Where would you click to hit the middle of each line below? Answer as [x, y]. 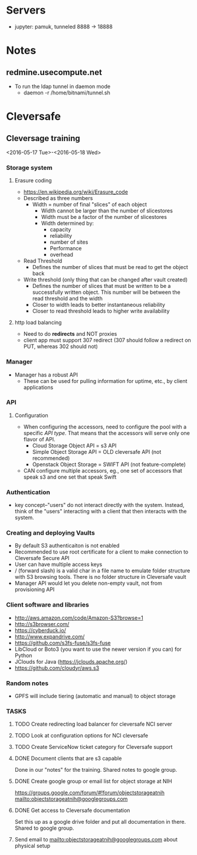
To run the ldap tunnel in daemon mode [63, 86]
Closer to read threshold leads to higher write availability [101, 311]
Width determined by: [68, 223]
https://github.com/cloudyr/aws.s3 [57, 668]
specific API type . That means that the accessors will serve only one [107, 433]
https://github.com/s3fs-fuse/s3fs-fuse [63, 643]
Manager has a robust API [46, 375]
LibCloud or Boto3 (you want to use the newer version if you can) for [98, 649]
